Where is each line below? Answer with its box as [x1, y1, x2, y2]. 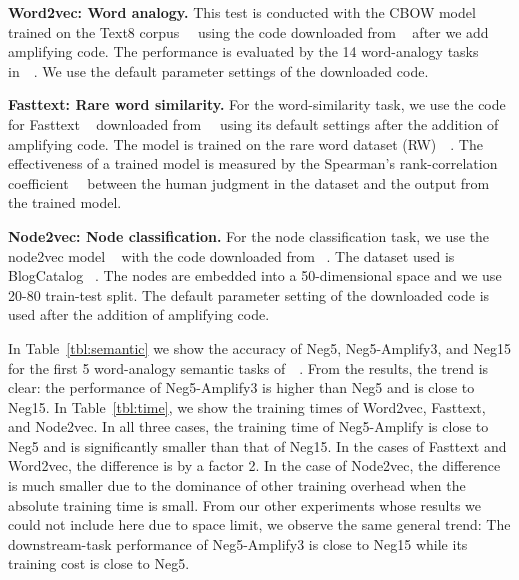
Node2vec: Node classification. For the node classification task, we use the [8, 225, 490, 246]
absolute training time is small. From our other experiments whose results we [8, 494, 482, 515]
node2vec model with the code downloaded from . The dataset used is [8, 245, 455, 266]
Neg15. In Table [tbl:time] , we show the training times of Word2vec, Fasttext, [8, 396, 486, 417]
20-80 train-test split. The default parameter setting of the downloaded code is [8, 284, 490, 305]
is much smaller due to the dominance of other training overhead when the [8, 475, 466, 496]
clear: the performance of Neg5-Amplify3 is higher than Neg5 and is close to [8, 377, 475, 398]
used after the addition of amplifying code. [8, 304, 270, 325]
